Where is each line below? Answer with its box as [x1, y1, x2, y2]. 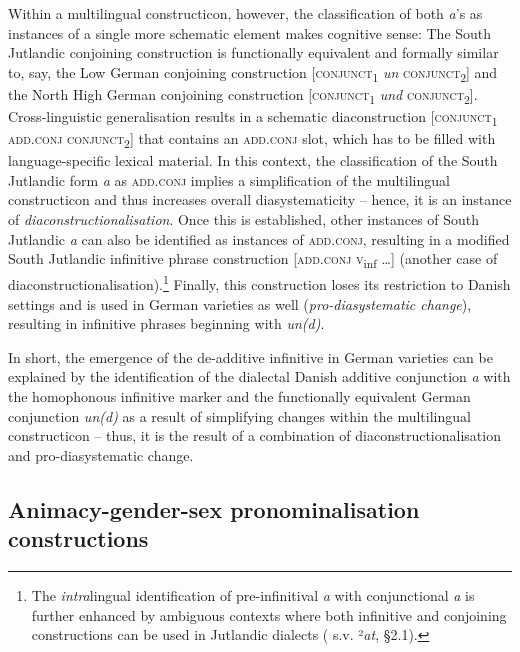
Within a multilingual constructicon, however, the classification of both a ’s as [8, 3, 483, 23]
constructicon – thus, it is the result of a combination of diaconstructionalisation [8, 425, 501, 446]
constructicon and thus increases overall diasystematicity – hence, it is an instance [8, 189, 512, 210]
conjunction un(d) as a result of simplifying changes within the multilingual [8, 405, 471, 426]
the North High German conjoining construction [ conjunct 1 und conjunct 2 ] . [8, 83, 478, 107]
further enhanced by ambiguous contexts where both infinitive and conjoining [31, 604, 507, 625]
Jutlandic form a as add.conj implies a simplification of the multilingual [8, 169, 450, 190]
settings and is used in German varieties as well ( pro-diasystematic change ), [8, 293, 472, 314]
